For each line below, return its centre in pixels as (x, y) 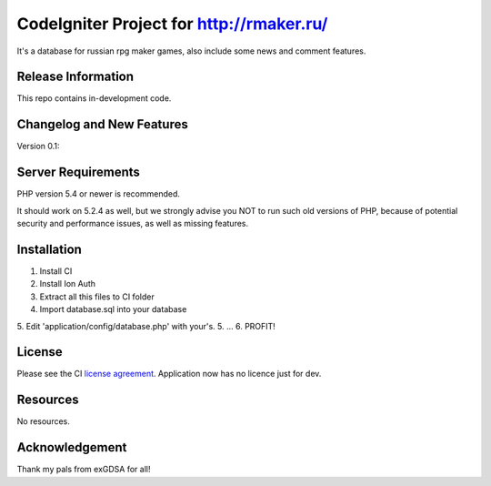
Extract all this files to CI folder (97, 297)
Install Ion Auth (67, 284)
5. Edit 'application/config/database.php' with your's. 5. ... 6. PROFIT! (146, 326)
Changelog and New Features (102, 124)
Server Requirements (79, 172)
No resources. (43, 421)
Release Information (75, 77)
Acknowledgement (72, 447)
